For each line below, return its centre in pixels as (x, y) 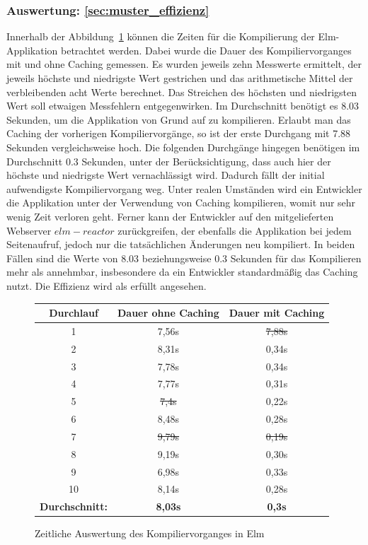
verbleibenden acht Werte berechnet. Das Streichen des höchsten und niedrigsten (182, 92)
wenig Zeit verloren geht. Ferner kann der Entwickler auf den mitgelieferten (170, 216)
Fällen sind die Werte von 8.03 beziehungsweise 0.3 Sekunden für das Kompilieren (184, 258)
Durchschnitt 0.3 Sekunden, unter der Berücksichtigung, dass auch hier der (169, 161)
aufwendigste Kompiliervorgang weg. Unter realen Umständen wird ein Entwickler (184, 188)
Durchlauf (74, 312)
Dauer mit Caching (277, 312)
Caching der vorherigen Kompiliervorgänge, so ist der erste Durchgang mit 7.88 (179, 133)
